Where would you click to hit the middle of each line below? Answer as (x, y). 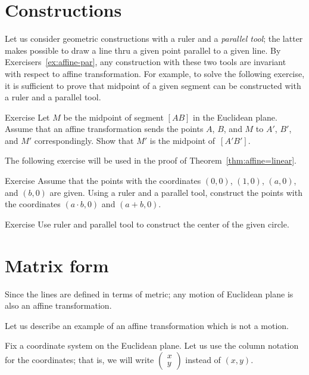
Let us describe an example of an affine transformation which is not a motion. (147, 325)
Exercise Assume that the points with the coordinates (103, 181)
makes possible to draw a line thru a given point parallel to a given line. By (143, 50)
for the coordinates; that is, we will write (79, 359)
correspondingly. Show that (84, 140)
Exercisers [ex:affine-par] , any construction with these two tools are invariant (146, 62)
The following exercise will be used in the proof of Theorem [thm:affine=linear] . (151, 160)
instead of (203, 359)
